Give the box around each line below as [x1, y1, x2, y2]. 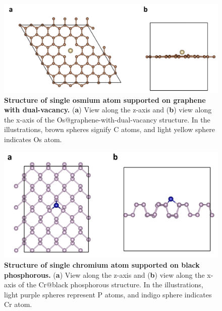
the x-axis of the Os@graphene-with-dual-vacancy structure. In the [4, 114, 210, 125]
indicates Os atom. [4, 134, 62, 144]
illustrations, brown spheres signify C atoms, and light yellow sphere [4, 124, 215, 135]
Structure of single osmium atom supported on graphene [4, 94, 206, 105]
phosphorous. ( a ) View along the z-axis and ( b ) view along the [4, 269, 205, 280]
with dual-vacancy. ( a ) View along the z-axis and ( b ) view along [4, 104, 212, 115]
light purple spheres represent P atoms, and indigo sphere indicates [4, 289, 212, 299]
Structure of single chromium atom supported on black [4, 260, 200, 270]
